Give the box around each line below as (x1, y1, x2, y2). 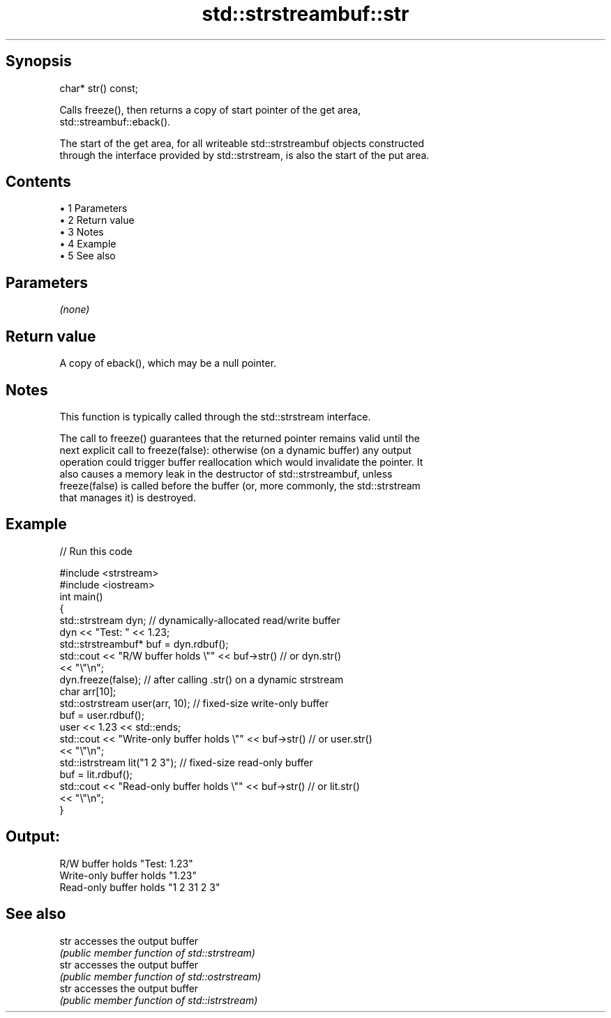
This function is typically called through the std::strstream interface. (59, 410, 371, 423)
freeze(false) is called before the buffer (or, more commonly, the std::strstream (59, 479, 421, 492)
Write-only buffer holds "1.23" (59, 869, 197, 881)
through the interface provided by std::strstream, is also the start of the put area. (59, 149, 430, 161)
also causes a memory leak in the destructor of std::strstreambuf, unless (59, 467, 393, 480)
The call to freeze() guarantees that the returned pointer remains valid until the (59, 432, 420, 444)
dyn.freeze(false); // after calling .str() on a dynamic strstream (59, 673, 344, 685)
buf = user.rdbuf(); (59, 708, 144, 721)
